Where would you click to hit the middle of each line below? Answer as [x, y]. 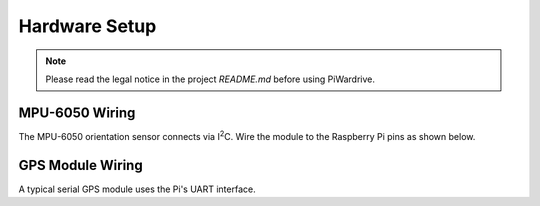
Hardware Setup [87, 26]
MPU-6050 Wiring [77, 112]
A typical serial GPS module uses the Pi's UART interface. [137, 189]
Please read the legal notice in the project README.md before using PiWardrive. [210, 79]
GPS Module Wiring [81, 165]
